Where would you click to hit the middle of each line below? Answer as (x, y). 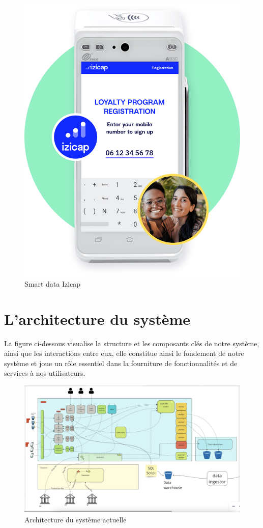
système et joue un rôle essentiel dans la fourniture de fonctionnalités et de (121, 363)
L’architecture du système (97, 318)
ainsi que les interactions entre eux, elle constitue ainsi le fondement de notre (124, 353)
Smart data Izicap (53, 283)
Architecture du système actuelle (76, 519)
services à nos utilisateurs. (45, 373)
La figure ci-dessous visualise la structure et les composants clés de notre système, (132, 343)
